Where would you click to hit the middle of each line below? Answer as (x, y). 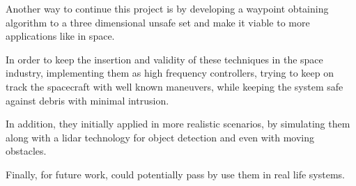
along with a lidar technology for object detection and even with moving (160, 137)
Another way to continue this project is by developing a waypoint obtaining (167, 8)
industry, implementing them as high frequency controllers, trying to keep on (170, 73)
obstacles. (26, 151)
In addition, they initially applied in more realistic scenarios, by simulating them (178, 124)
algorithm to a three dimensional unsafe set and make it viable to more (158, 22)
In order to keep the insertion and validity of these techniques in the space (164, 59)
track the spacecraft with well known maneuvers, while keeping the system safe (175, 86)
